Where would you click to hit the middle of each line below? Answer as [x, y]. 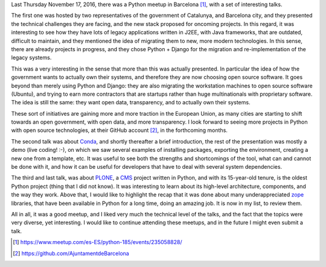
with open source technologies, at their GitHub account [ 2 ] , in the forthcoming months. [119, 130]
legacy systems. [31, 58]
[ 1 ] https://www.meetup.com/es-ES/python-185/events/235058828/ [97, 242]
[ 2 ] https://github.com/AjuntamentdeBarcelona [71, 253]
